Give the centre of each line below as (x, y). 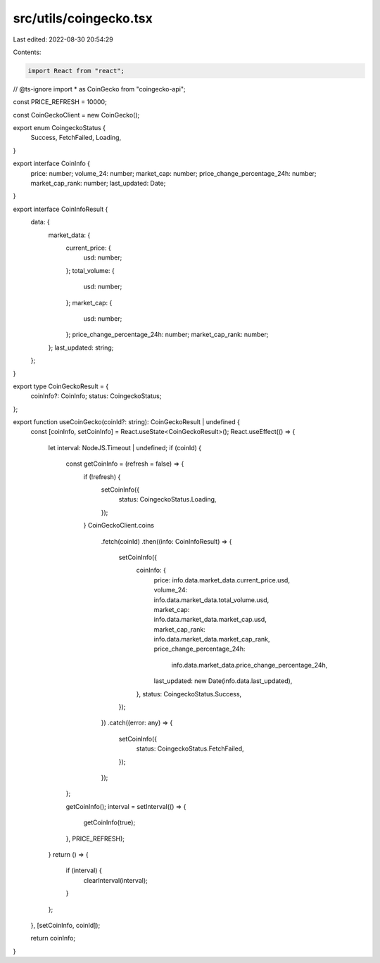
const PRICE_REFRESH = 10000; (60, 102)
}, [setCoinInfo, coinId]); (65, 925)
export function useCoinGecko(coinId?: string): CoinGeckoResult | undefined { (127, 422)
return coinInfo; (53, 938)
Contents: (27, 52)
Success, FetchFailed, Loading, (76, 138)
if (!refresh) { (102, 477)
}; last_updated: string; (81, 347)
